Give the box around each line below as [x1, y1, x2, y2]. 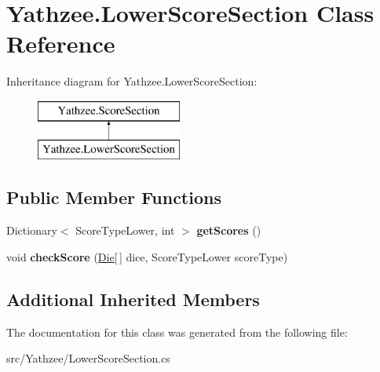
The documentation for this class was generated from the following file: [6, 323, 348, 340]
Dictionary [6, 222, 57, 239]
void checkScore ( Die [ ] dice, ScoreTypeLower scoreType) [6, 248, 288, 264]
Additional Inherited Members [6, 286, 260, 311]
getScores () [196, 222, 261, 239]
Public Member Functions [6, 185, 221, 210]
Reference [6, 27, 115, 60]
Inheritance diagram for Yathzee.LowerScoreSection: [6, 73, 258, 89]
